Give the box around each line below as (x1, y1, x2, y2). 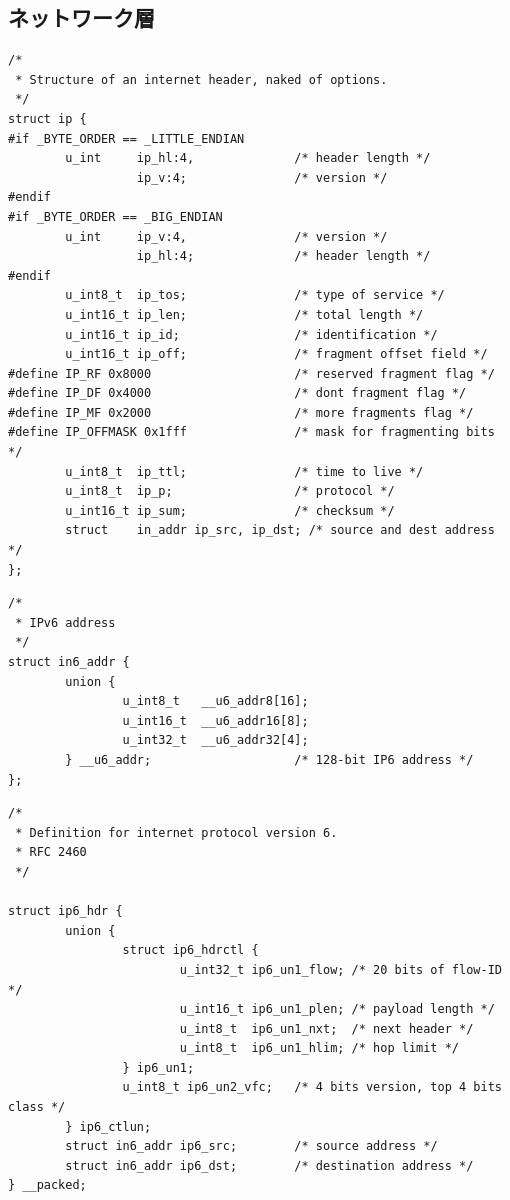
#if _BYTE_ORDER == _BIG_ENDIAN (8, 209, 223, 224)
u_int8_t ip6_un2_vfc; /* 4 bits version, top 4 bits (122, 1080, 502, 1095)
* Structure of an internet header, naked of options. (15, 72, 388, 87)
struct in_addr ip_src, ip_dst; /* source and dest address (65, 523, 495, 538)
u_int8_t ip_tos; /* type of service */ (65, 288, 445, 303)
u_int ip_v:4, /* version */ (65, 229, 388, 244)
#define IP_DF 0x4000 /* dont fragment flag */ (8, 386, 467, 401)
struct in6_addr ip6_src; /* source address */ (65, 1139, 438, 1154)
